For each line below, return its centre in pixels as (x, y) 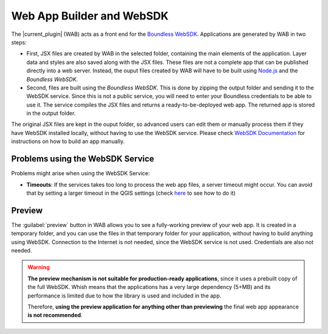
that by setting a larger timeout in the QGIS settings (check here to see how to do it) (131, 193)
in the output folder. (51, 113)
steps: (19, 42)
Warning (39, 267)
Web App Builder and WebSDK (90, 16)
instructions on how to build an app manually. (68, 141)
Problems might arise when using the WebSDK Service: (80, 173)
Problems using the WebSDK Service (83, 159)
